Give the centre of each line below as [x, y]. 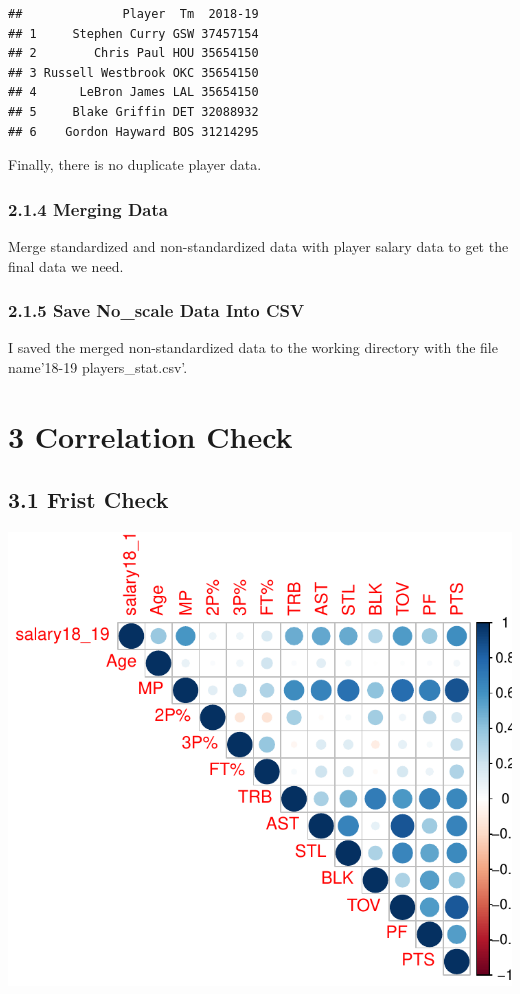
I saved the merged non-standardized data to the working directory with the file [253, 347]
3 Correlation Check [150, 435]
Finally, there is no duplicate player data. [135, 164]
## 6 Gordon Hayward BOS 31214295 [133, 131]
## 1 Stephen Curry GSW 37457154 [133, 33]
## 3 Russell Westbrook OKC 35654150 [133, 72]
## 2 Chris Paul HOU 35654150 [133, 53]
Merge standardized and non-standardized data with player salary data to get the [258, 245]
